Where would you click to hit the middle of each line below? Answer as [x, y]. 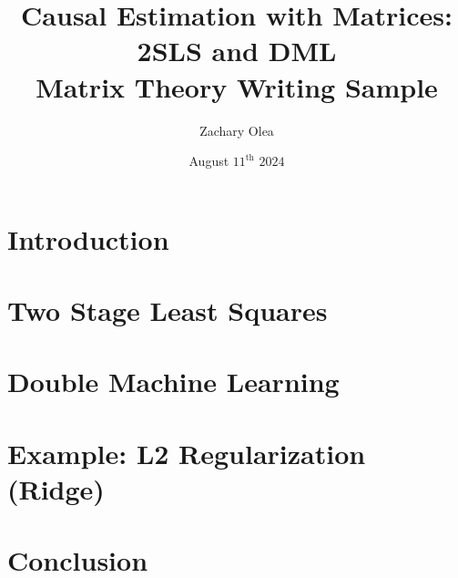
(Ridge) [56, 489]
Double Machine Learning [173, 382]
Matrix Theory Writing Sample [237, 86]
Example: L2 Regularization [187, 453]
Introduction [88, 238]
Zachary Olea [237, 130]
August [209, 161]
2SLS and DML [237, 51]
